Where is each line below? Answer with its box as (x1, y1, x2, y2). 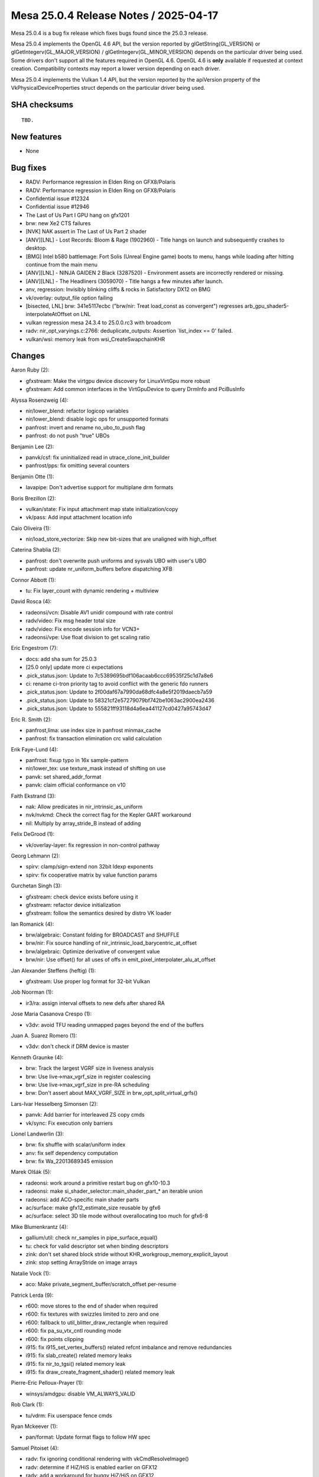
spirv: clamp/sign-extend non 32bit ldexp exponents (25, 863, 154, 870)
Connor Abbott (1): (11, 576, 56, 583)
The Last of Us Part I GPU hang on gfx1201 (25, 212, 130, 219)
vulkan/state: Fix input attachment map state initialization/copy (25, 505, 178, 512)
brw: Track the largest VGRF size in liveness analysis (25, 1065, 154, 1072)
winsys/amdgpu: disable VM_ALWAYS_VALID (25, 1390, 135, 1397)
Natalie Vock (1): (11, 1270, 51, 1277)
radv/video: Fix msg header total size (25, 617, 116, 624)
